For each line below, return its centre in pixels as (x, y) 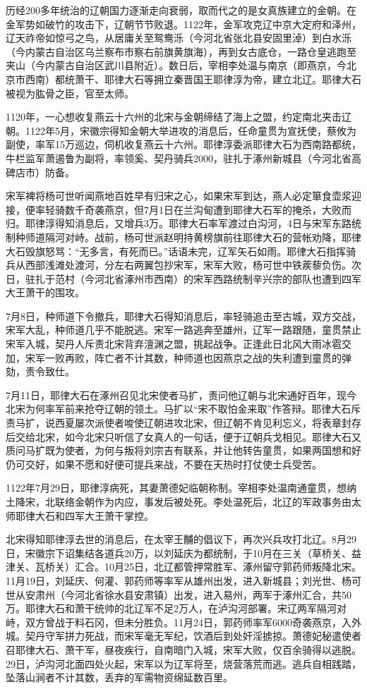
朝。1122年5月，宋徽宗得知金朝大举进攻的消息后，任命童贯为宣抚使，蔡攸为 (181, 130)
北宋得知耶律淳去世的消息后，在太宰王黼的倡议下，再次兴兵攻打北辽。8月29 (181, 539)
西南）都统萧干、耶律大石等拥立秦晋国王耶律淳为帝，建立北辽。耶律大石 (193, 79)
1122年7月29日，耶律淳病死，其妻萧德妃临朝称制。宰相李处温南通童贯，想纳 (181, 488)
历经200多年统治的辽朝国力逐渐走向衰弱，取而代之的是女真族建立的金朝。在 (181, 10)
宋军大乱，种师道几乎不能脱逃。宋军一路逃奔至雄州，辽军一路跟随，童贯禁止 (183, 330)
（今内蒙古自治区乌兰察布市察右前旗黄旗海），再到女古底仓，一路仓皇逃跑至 (181, 51)
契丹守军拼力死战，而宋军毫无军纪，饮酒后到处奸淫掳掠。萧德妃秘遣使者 (193, 636)
